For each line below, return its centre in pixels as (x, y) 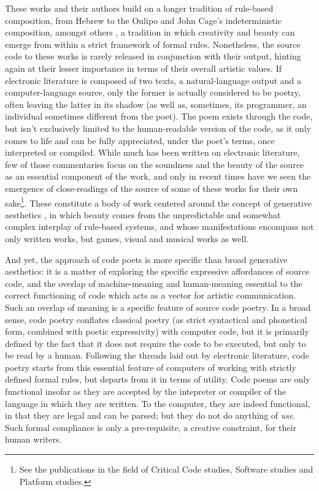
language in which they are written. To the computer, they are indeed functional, (158, 403)
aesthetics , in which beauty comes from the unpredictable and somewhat (143, 214)
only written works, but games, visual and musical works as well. (127, 238)
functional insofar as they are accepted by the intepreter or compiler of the (146, 391)
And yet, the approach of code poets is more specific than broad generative (146, 259)
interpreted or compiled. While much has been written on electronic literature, (152, 152)
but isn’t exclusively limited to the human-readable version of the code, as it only (158, 128)
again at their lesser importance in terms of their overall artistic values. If (143, 68)
